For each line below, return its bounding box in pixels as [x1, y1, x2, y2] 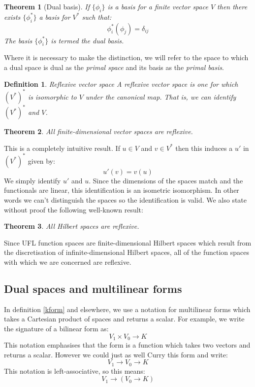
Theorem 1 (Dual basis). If [4, 1, 90, 11]
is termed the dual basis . [51, 35, 124, 45]
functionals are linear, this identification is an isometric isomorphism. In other [4, 185, 239, 195]
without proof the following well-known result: [4, 204, 143, 214]
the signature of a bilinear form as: [4, 323, 109, 333]
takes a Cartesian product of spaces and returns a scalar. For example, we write [4, 314, 245, 324]
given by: [28, 155, 55, 166]
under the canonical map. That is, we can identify [85, 91, 236, 102]
